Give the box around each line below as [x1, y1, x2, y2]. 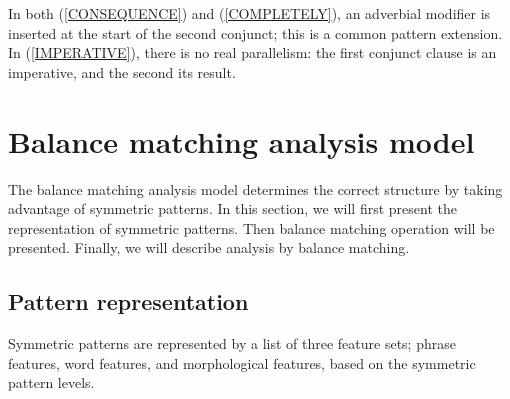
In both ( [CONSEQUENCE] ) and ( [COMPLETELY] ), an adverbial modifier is [8, 3, 491, 23]
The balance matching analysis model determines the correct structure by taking [8, 178, 503, 199]
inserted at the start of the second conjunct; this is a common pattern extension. [8, 22, 503, 43]
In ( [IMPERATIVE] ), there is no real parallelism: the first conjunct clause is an [8, 42, 497, 63]
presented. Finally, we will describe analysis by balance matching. [8, 237, 410, 258]
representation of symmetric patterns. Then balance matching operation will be [8, 217, 495, 238]
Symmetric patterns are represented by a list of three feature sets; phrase [8, 333, 456, 354]
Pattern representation [8, 286, 249, 317]
